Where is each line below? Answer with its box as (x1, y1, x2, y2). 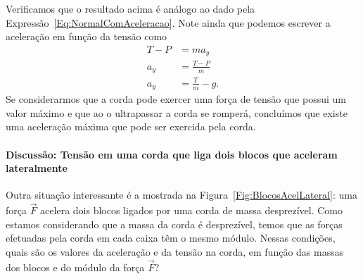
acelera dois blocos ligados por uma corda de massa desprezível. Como (40, 203, 343, 218)
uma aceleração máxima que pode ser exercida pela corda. (6, 119, 256, 134)
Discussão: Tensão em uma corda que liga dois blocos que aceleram (6, 147, 338, 161)
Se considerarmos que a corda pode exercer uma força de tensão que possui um (6, 92, 346, 106)
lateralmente (6, 161, 68, 175)
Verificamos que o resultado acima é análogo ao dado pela (6, 1, 255, 15)
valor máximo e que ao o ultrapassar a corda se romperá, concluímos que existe (6, 105, 348, 120)
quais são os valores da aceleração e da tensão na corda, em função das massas (6, 244, 344, 259)
